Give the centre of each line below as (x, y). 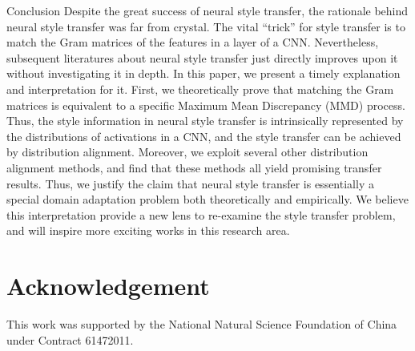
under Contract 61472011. (70, 339)
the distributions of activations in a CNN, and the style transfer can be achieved (204, 136)
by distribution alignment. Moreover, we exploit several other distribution (187, 152)
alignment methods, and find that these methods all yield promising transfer (194, 167)
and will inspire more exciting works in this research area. (148, 230)
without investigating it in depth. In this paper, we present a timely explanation (203, 73)
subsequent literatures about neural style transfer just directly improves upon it (202, 57)
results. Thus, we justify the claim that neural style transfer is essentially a (190, 183)
